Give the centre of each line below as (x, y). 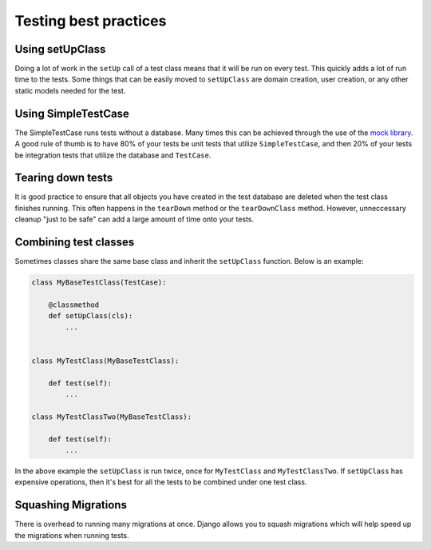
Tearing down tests (64, 178)
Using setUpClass (60, 49)
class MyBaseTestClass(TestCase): (99, 283)
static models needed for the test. (70, 90)
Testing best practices (91, 21)
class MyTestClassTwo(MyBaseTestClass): (111, 416)
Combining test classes (75, 243)
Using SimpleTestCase (72, 113)
